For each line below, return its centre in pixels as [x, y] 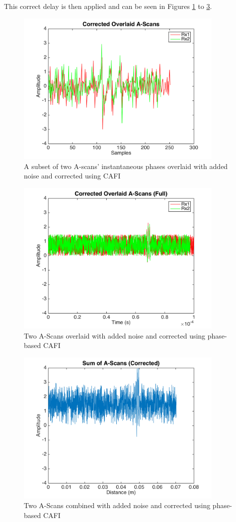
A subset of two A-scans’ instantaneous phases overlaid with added [126, 166]
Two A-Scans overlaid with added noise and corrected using [115, 335]
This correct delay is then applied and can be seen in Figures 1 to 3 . [108, 6]
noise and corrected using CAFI [72, 176]
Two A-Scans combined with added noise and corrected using [117, 505]
